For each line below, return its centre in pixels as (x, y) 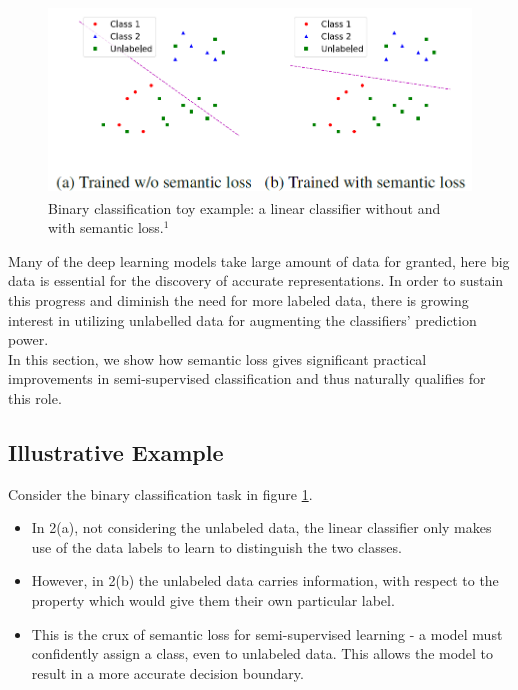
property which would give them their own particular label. (213, 600)
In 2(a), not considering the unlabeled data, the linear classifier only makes (261, 527)
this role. (35, 397)
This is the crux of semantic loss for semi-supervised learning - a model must (267, 633)
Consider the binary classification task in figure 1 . (160, 493)
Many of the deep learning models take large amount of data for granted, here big (259, 260)
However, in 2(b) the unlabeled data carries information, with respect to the (265, 580)
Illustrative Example (116, 451)
